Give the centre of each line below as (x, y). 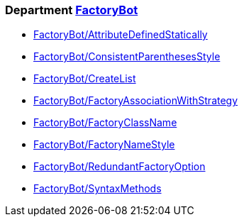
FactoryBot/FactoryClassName (105, 123)
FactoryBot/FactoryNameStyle (104, 145)
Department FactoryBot (72, 10)
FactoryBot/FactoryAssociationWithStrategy (136, 101)
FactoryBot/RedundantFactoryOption (120, 167)
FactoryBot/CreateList (85, 79)
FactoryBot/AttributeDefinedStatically (121, 35)
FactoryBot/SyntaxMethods (98, 189)
